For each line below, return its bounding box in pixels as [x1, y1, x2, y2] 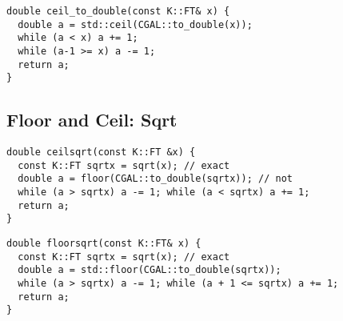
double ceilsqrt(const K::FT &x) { [6, 146, 196, 158]
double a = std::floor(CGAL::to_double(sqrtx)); [18, 264, 281, 276]
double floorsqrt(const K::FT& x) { [6, 238, 201, 250]
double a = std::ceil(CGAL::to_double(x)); [18, 18, 253, 30]
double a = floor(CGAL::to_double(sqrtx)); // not [18, 173, 293, 185]
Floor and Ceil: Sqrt [6, 107, 177, 132]
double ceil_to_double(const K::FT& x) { [6, 6, 230, 17]
